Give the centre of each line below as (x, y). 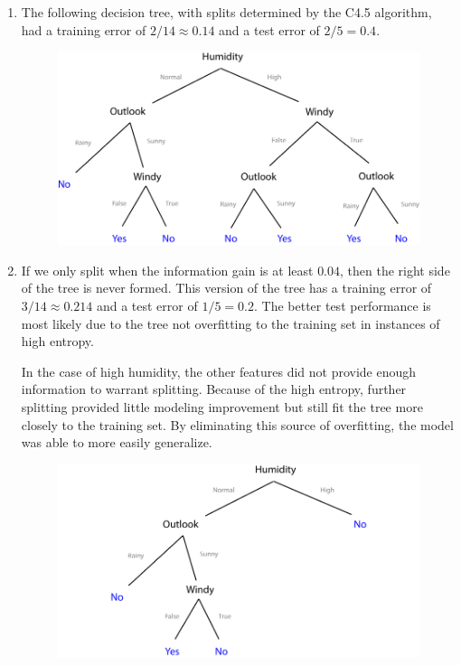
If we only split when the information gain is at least (167, 270)
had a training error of (84, 29)
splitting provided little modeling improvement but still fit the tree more (222, 407)
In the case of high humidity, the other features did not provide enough (219, 371)
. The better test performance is (342, 306)
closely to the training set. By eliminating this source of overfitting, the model (237, 424)
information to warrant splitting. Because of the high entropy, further (214, 389)
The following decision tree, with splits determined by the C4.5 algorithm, (226, 12)
